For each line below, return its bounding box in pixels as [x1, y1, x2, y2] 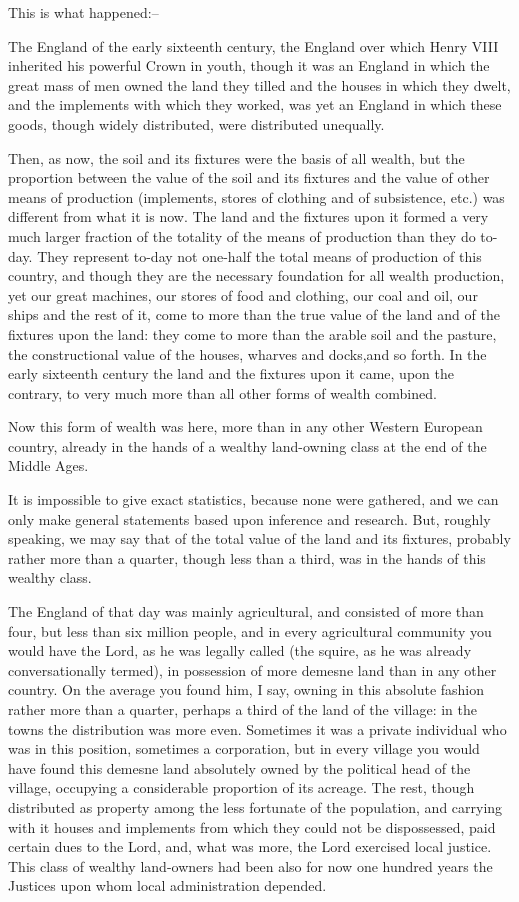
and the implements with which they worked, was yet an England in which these [8, 94, 502, 115]
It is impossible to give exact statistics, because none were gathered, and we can [8, 489, 499, 510]
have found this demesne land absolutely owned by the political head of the [8, 757, 471, 778]
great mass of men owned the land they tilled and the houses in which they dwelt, [8, 74, 511, 95]
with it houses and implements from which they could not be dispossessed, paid [8, 816, 496, 837]
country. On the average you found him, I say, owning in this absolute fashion [8, 679, 485, 700]
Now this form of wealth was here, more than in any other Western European [8, 416, 483, 437]
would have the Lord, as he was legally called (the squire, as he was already [8, 640, 472, 661]
